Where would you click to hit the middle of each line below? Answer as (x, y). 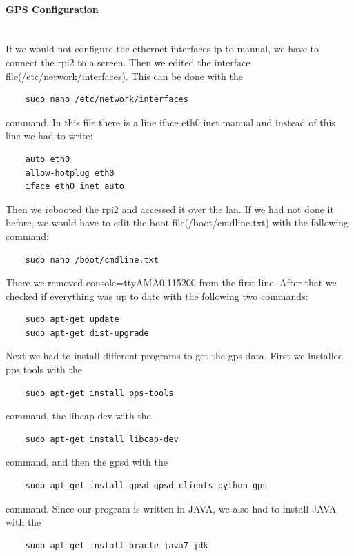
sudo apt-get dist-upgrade (87, 333)
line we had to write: (49, 136)
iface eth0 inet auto (75, 187)
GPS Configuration (52, 9)
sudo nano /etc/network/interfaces (107, 100)
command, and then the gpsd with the (87, 462)
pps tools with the (44, 369)
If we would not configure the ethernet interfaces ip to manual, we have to (163, 49)
